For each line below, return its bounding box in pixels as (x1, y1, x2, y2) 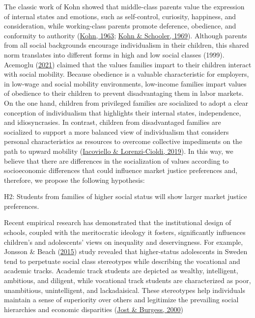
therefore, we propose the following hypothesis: (4, 174, 145, 185)
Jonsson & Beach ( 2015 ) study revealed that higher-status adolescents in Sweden (4, 246, 248, 257)
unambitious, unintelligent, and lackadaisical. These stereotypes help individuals (4, 285, 245, 295)
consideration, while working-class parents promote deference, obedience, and (4, 21, 236, 31)
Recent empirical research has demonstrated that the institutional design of (4, 217, 231, 228)
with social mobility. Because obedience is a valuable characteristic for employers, (4, 69, 249, 79)
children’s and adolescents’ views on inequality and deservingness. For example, (4, 236, 243, 247)
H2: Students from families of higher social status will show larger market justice (4, 191, 247, 202)
